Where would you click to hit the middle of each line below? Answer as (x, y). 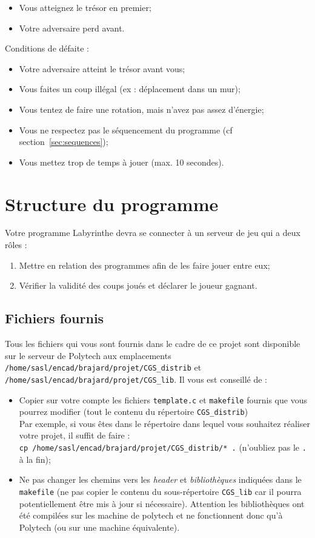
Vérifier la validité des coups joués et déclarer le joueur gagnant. (138, 285)
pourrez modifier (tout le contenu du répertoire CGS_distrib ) (134, 412)
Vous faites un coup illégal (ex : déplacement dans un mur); (130, 89)
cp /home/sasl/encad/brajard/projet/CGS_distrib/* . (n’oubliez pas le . (163, 447)
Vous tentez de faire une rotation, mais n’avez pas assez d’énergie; (141, 109)
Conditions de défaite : (47, 48)
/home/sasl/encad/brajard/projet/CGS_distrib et (103, 367)
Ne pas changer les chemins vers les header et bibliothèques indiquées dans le (160, 479)
